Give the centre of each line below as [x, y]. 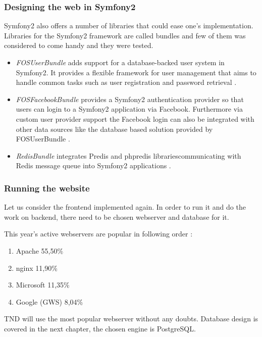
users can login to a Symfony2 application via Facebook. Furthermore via [129, 109]
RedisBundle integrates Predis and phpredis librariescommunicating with [128, 155]
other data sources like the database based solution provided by [114, 129]
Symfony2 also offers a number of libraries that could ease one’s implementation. [129, 26]
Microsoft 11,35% [43, 285]
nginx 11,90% [37, 268]
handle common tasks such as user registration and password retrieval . [126, 82]
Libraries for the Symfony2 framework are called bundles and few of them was [125, 35]
